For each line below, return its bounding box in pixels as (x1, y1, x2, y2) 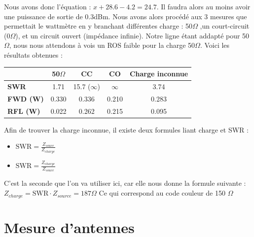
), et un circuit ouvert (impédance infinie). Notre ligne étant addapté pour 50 (15, 30, 250, 40)
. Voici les (200, 40, 230, 50)
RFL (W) (7, 105, 40, 116)
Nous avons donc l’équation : (4, 1, 91, 11)
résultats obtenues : (4, 49, 63, 60)
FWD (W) (7, 93, 44, 103)
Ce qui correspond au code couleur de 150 (99, 188, 226, 198)
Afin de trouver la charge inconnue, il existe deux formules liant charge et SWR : (4, 124, 249, 135)
